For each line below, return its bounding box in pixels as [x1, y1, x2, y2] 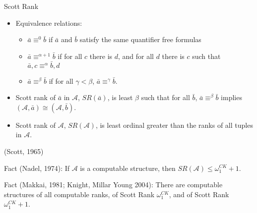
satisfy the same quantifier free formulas [79, 34, 201, 45]
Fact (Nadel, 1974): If [4, 162, 70, 173]
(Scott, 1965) [4, 146, 44, 156]
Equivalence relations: [15, 17, 82, 28]
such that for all [141, 92, 190, 103]
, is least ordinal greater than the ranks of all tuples [95, 119, 253, 130]
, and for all [118, 51, 154, 61]
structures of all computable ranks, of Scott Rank [4, 189, 155, 199]
